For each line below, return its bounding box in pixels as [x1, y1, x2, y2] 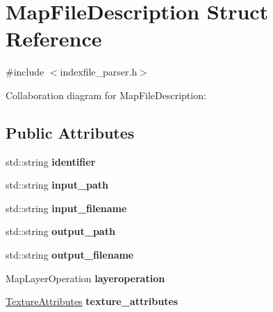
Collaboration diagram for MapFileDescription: [6, 87, 206, 102]
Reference [6, 24, 102, 53]
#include [6, 64, 44, 79]
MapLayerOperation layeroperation [6, 270, 165, 285]
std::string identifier [6, 154, 96, 168]
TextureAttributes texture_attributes [6, 294, 179, 309]
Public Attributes [6, 121, 135, 143]
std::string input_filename [6, 200, 127, 215]
